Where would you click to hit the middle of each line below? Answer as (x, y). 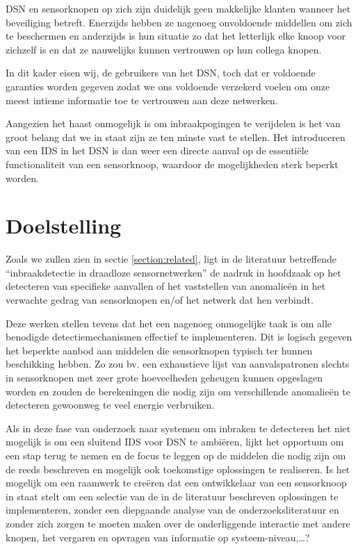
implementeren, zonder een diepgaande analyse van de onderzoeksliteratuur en (172, 510)
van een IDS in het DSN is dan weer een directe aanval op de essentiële (157, 150)
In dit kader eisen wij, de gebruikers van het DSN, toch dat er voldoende (161, 73)
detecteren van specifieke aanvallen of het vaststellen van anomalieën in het (166, 286)
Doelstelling (64, 226)
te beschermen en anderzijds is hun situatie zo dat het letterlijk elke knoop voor (176, 36)
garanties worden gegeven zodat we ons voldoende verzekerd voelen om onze (168, 86)
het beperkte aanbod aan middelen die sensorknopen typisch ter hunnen (159, 350)
